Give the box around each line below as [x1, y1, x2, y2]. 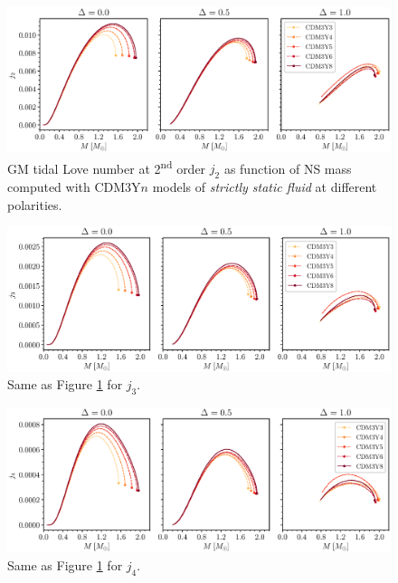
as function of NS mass [223, 158, 352, 177]
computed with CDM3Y [7, 177, 141, 196]
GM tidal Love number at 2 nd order [7, 156, 206, 177]
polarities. [7, 195, 62, 214]
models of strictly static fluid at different [152, 177, 377, 196]
